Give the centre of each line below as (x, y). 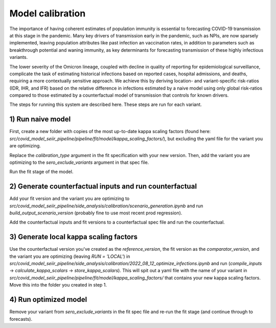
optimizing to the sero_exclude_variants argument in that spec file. (79, 162)
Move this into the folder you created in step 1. (58, 285)
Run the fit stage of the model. (41, 172)
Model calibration (48, 13)
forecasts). (21, 319)
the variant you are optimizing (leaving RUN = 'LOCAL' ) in (70, 256)
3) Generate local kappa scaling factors (74, 237)
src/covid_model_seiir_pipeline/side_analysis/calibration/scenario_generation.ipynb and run (106, 206)
